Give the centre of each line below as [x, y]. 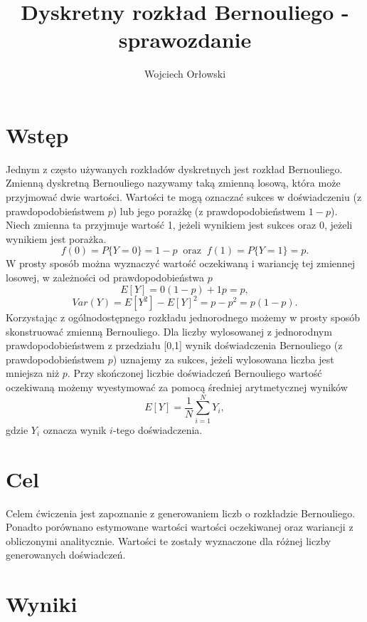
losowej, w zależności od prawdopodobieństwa [105, 277]
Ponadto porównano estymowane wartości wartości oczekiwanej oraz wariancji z [180, 527]
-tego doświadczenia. [158, 429]
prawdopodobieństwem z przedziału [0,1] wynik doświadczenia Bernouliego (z [174, 345]
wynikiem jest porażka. [56, 238]
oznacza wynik [75, 429]
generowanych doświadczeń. [66, 555]
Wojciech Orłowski [185, 74]
